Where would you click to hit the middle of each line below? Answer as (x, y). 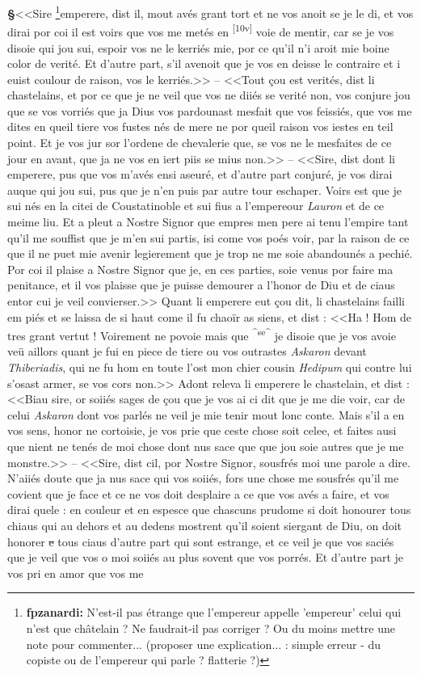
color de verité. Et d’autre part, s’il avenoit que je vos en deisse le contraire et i (204, 63)
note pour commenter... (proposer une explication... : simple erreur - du (204, 644)
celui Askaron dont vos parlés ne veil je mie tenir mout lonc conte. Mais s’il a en (206, 414)
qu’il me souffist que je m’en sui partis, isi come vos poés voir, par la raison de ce (208, 237)
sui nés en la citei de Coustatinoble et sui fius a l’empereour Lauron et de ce (196, 206)
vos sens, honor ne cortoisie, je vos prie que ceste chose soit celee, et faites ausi (202, 430)
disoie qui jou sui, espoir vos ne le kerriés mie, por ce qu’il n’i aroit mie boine (198, 47)
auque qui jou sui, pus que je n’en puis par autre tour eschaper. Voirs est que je (204, 190)
